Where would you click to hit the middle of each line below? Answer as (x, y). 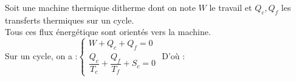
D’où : (174, 55)
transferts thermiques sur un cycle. (70, 20)
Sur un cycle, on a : (41, 55)
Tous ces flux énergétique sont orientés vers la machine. (108, 32)
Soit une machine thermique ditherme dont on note (100, 7)
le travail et (231, 7)
